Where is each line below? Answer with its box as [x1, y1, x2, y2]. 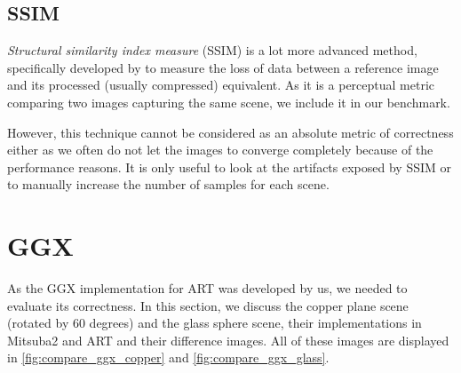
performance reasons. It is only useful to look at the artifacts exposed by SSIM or [7, 157, 451, 176]
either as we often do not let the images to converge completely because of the [7, 140, 433, 159]
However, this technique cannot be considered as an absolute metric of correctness [7, 123, 454, 141]
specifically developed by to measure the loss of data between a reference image [7, 58, 439, 76]
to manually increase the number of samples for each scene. [7, 175, 330, 194]
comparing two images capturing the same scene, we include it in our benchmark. [7, 92, 450, 111]
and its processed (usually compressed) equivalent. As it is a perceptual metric [7, 75, 435, 94]
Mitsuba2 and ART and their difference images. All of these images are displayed [7, 330, 449, 349]
